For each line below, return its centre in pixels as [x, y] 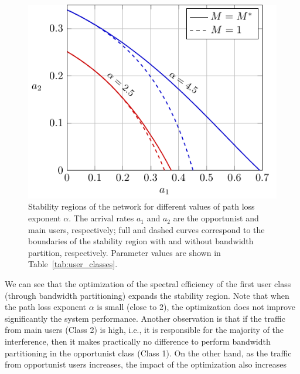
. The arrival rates [101, 218]
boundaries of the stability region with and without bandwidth [141, 241]
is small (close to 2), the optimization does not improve [196, 307]
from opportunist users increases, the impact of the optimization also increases [146, 364]
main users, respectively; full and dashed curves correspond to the [146, 229]
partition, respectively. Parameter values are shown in [125, 252]
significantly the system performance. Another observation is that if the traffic [145, 318]
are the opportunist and [216, 218]
